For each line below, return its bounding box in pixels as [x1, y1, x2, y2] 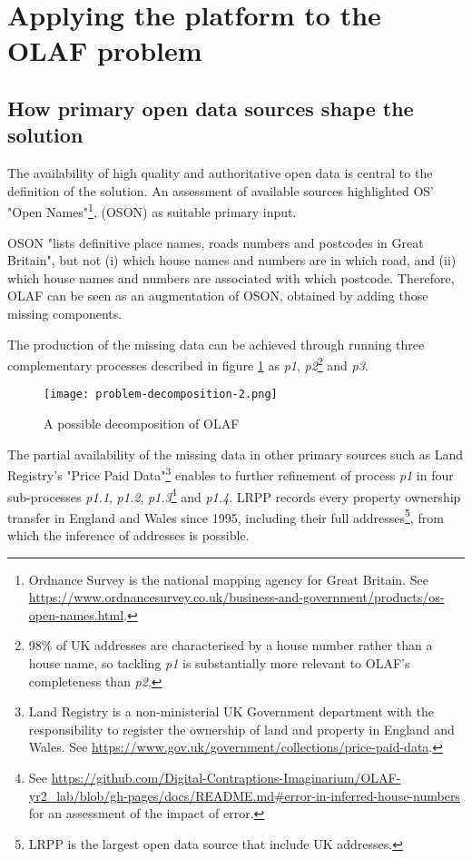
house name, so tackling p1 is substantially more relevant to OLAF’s [28, 653, 410, 672]
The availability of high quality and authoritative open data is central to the [7, 163, 433, 183]
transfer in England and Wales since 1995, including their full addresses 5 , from [7, 505, 444, 527]
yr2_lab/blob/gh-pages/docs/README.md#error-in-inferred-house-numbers [28, 785, 460, 805]
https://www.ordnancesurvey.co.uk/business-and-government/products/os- [28, 587, 445, 607]
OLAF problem [7, 32, 202, 69]
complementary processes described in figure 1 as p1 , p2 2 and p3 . [7, 353, 369, 374]
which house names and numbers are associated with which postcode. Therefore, [7, 268, 455, 287]
